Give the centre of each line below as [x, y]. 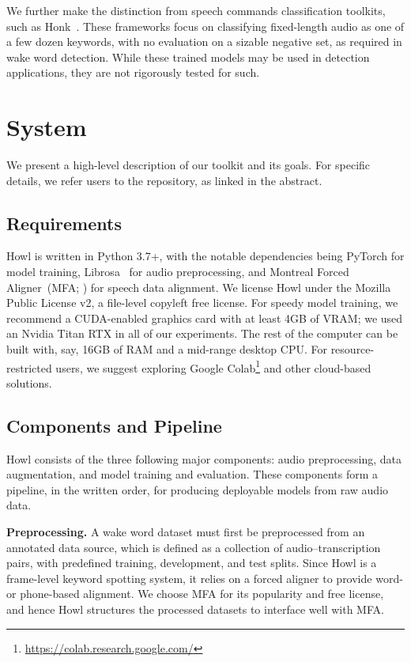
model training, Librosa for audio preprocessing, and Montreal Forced [178, 272]
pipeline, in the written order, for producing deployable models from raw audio [198, 489]
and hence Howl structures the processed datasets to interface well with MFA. [195, 609]
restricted [29, 367]
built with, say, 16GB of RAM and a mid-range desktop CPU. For [167, 349]
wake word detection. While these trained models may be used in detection [188, 57]
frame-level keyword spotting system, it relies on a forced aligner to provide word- [205, 578]
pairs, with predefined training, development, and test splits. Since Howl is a [192, 563]
